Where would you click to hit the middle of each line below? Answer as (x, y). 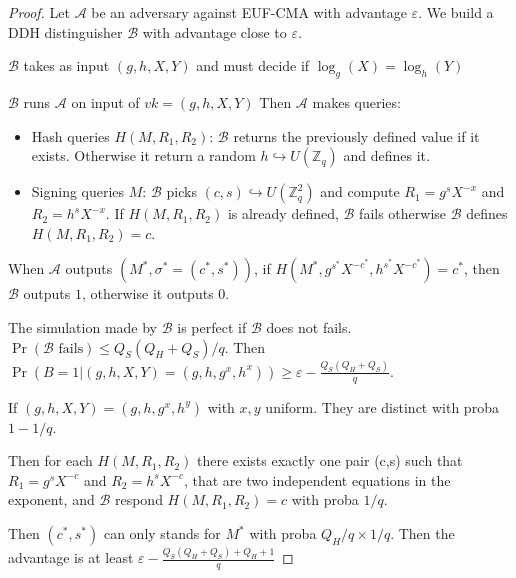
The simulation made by (83, 326)
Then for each (50, 460)
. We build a (456, 12)
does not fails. (309, 326)
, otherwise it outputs (148, 293)
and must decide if (253, 65)
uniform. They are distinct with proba (382, 406)
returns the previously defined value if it (356, 135)
